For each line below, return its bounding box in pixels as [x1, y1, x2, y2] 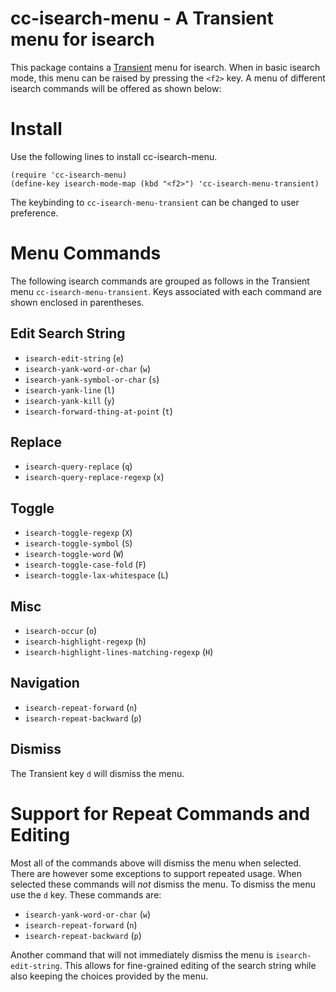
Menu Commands [10, 242, 162, 265]
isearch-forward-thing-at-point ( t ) [24, 405, 173, 417]
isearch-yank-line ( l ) [24, 383, 115, 396]
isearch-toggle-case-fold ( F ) [24, 558, 147, 571]
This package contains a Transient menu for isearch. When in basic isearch [10, 61, 321, 73]
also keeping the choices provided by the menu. [10, 970, 209, 982]
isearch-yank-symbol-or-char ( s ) [24, 373, 160, 385]
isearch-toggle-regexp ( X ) [24, 527, 133, 539]
